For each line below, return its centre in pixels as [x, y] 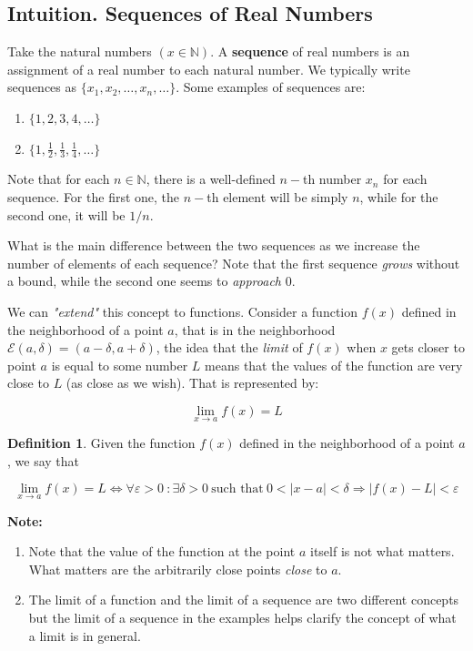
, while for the [399, 197]
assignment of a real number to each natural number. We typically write [209, 69]
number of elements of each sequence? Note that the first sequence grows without [234, 263]
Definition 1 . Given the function [101, 443]
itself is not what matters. [382, 551]
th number [332, 179]
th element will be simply [277, 197]
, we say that [44, 460]
